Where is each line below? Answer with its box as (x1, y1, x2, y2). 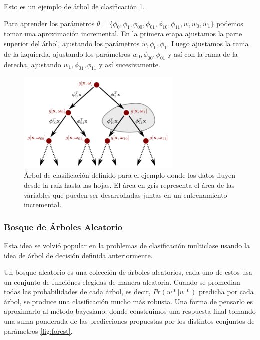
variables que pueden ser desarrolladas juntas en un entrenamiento (24, 189, 227, 200)
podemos (216, 18, 243, 28)
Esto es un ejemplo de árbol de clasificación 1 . (4, 1, 145, 11)
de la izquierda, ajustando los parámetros (4, 48, 130, 59)
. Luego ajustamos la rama (167, 38, 249, 48)
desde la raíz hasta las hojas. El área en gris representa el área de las (24, 179, 235, 190)
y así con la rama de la (168, 48, 238, 59)
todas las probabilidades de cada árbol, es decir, (4, 286, 151, 297)
